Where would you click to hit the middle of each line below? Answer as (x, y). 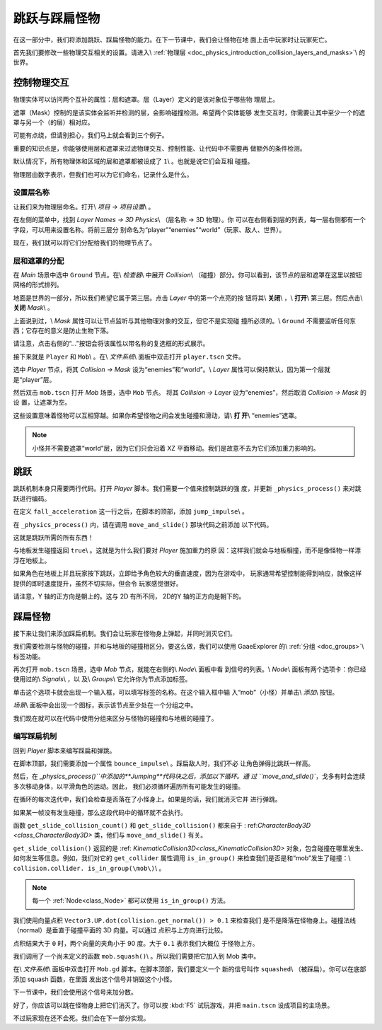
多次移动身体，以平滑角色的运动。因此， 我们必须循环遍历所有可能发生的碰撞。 (128, 786)
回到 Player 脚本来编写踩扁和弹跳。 (64, 751)
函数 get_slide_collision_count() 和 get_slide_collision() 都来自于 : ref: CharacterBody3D (162, 826)
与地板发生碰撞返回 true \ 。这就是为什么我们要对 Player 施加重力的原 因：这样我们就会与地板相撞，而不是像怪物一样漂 (187, 550)
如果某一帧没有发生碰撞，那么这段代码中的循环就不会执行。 (100, 812)
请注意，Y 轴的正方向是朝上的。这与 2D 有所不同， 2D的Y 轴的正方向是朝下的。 (129, 596)
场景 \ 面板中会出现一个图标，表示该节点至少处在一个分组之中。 (105, 705)
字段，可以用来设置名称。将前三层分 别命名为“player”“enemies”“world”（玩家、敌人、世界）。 (149, 229)
